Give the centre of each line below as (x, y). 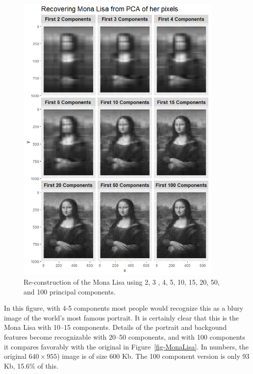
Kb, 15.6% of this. (31, 365)
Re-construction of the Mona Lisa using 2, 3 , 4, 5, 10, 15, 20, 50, (122, 281)
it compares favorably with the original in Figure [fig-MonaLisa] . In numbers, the (126, 346)
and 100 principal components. (70, 291)
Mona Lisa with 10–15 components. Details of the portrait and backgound (115, 327)
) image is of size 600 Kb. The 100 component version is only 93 (153, 356)
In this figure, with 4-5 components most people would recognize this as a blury (124, 308)
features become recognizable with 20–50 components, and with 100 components (125, 336)
